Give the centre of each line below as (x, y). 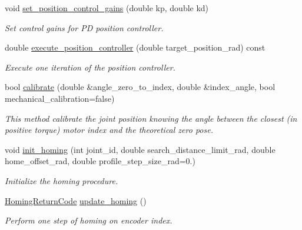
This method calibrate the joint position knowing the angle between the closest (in (151, 118)
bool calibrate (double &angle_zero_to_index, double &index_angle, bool (140, 87)
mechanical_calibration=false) (60, 98)
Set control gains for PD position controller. (84, 27)
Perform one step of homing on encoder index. (89, 220)
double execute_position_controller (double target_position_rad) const (135, 47)
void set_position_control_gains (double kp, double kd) (107, 8)
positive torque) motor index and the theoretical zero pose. (109, 130)
